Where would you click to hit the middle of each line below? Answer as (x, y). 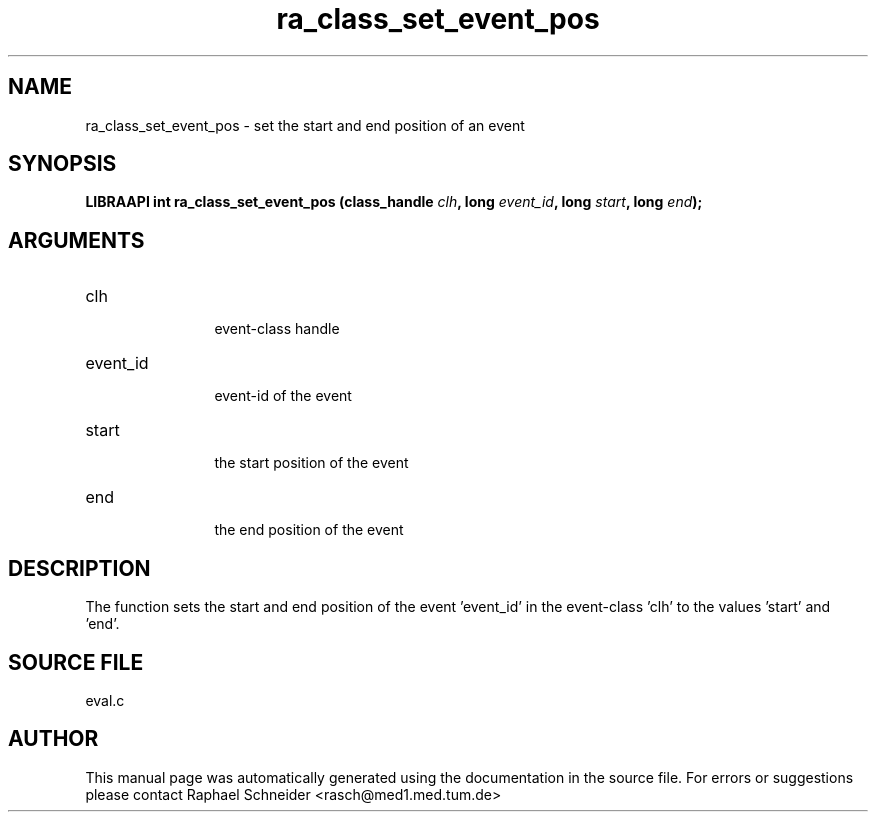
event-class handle (277, 329)
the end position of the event (309, 530)
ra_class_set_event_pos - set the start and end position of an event (305, 125)
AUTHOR (53, 739)
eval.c (105, 700)
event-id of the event (283, 396)
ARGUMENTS (76, 240)
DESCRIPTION (79, 568)
